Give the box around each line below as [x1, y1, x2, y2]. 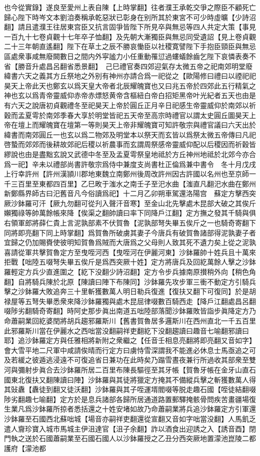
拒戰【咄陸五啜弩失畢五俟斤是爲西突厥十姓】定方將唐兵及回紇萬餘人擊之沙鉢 [4, 256, 256, 267]
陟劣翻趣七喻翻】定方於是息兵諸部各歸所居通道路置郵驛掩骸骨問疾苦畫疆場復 [4, 393, 256, 404]
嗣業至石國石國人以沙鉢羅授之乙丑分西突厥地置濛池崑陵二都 [59, 433, 256, 443]
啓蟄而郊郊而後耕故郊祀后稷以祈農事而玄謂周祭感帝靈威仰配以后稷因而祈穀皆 [4, 139, 256, 149]
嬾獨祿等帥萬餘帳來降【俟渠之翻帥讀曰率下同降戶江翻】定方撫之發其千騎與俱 [4, 207, 256, 218]
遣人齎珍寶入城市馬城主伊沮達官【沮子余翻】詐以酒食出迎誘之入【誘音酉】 [4, 423, 249, 433]
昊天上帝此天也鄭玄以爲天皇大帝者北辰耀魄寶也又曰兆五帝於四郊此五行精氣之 [4, 80, 256, 90]
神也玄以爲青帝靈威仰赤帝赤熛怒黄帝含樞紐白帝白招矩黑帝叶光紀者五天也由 [4, 90, 249, 100]
